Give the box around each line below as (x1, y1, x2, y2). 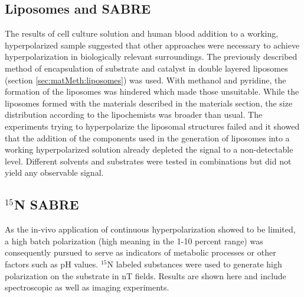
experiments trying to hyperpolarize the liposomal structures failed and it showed (5, 120, 300, 132)
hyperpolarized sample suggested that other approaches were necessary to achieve (5, 38, 300, 51)
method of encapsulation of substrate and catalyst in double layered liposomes (5, 62, 288, 74)
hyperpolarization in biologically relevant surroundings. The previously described (5, 50, 298, 63)
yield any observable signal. (5, 166, 104, 179)
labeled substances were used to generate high (116, 257, 282, 270)
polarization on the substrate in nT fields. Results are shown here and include (5, 269, 286, 282)
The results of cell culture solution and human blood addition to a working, (5, 27, 279, 40)
